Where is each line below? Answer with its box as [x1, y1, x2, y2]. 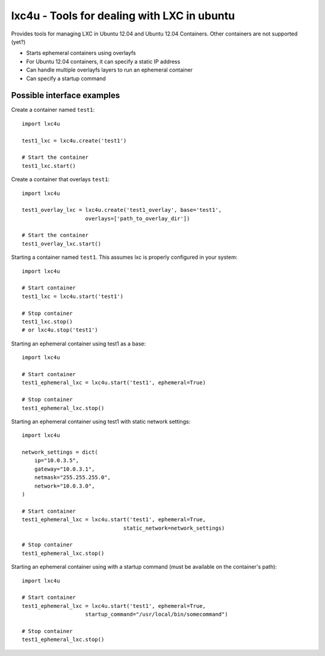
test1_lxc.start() [22, 162, 76, 169]
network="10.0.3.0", [34, 482, 95, 489]
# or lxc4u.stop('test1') [22, 327, 99, 333]
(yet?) [11, 38, 26, 45]
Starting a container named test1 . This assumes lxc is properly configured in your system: [11, 253, 238, 261]
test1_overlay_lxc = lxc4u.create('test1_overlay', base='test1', [22, 206, 222, 214]
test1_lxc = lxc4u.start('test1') [22, 292, 123, 300]
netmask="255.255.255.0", [34, 474, 111, 481]
